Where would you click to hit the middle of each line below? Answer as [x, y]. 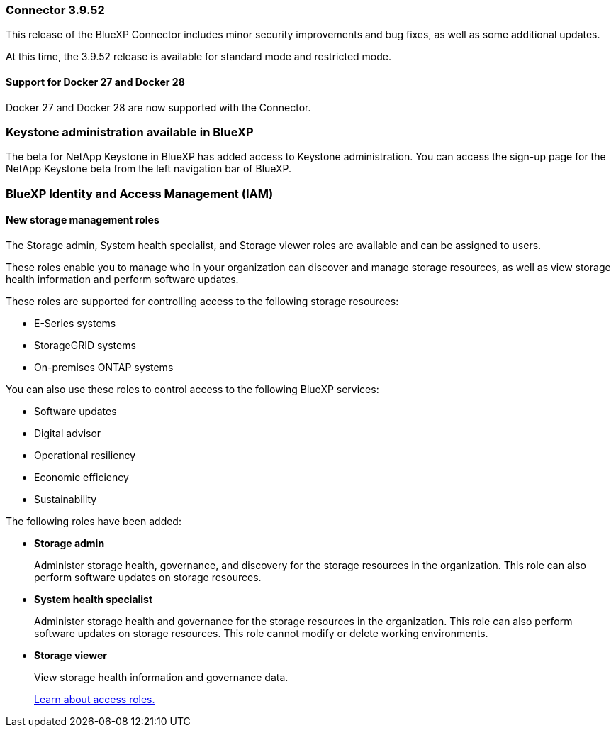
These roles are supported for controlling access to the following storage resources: [202, 301]
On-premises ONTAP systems [104, 367]
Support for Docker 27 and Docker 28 [95, 82]
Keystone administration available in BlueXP [130, 132]
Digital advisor [68, 433]
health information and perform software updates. [122, 279]
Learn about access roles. [95, 699]
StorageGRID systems [85, 345]
